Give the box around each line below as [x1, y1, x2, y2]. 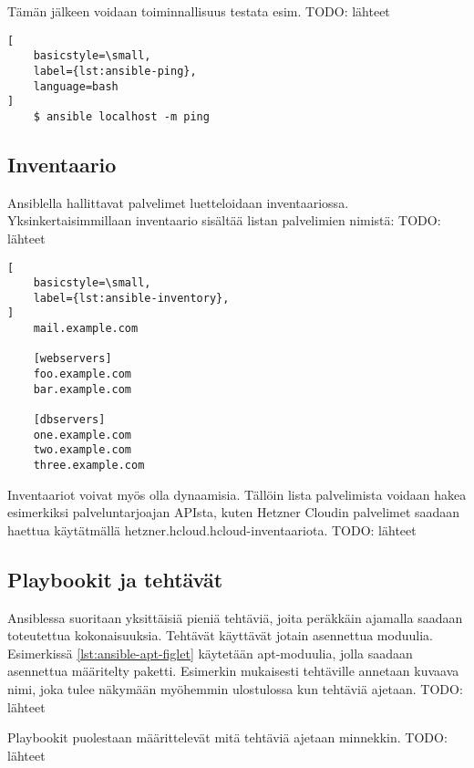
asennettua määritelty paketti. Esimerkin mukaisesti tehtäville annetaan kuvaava [7, 661, 459, 680]
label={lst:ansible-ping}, [33, 64, 197, 78]
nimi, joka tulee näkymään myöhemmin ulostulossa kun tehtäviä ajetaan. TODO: [7, 680, 463, 699]
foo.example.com [33, 368, 132, 381]
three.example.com [33, 459, 145, 472]
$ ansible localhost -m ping [33, 109, 210, 123]
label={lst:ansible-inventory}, [33, 291, 230, 305]
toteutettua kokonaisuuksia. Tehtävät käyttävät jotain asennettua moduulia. [7, 626, 433, 645]
